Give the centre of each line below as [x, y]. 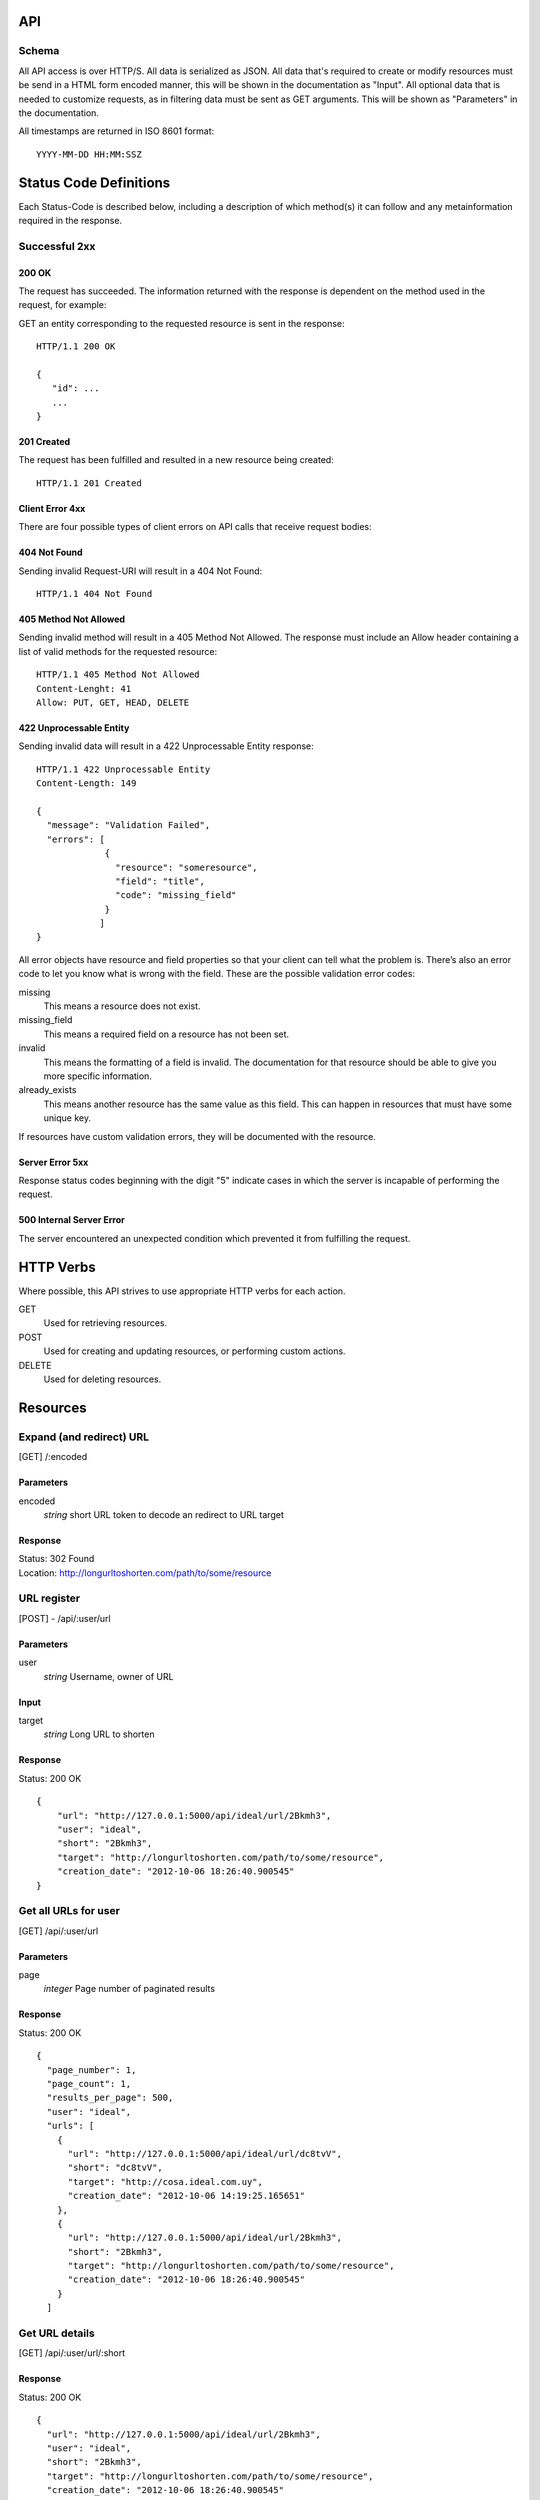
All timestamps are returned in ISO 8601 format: [116, 131]
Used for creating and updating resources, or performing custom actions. [194, 1351]
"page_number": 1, [91, 2069]
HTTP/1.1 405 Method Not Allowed [118, 674]
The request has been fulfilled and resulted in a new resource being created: [176, 460]
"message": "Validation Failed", [128, 825]
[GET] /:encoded [53, 1457]
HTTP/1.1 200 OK [76, 346]
